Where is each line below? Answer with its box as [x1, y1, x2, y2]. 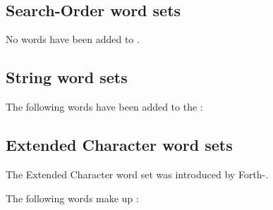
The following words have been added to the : [6, 99, 203, 114]
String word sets [6, 66, 128, 88]
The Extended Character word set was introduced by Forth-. [6, 166, 269, 181]
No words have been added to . [6, 32, 140, 47]
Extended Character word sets [6, 134, 233, 156]
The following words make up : [6, 190, 139, 205]
